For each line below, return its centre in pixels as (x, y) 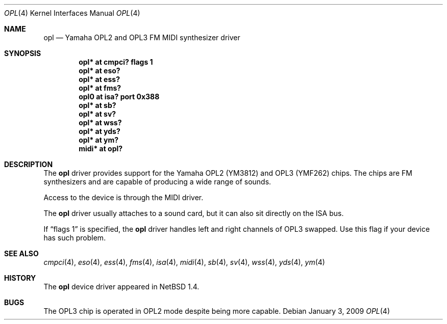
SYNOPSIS (23, 53)
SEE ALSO (21, 253)
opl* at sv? (97, 114)
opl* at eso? (100, 71)
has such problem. (75, 238)
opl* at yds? (100, 131)
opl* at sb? (97, 105)
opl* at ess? (99, 79)
